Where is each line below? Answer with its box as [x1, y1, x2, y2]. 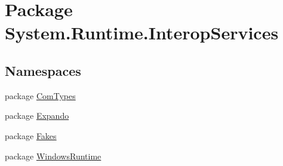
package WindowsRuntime [5, 149, 101, 162]
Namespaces [5, 61, 81, 79]
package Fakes [5, 129, 57, 142]
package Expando [5, 109, 69, 122]
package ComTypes [5, 89, 76, 102]
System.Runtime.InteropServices [5, 20, 279, 45]
